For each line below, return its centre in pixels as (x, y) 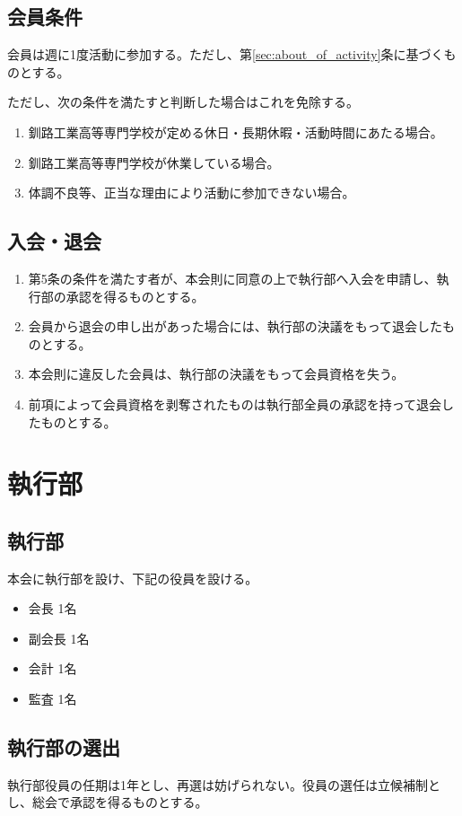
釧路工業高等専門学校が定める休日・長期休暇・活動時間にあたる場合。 (235, 132)
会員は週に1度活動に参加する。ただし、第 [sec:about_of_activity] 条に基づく (226, 54)
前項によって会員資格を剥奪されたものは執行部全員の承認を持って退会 (235, 404)
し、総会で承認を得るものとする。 (108, 802)
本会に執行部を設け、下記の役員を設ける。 (133, 578)
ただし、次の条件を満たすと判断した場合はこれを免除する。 (183, 102)
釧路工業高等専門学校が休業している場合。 (154, 162)
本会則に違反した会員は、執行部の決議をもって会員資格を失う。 (216, 374)
